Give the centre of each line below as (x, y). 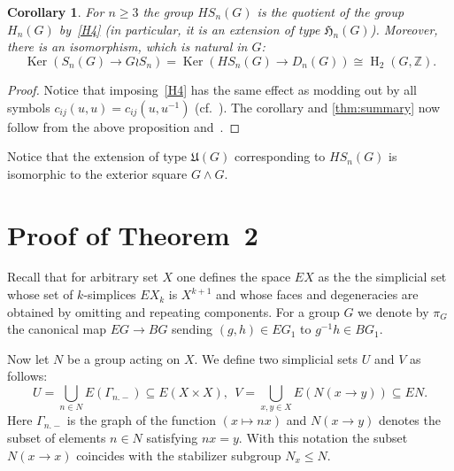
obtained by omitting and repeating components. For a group (173, 311)
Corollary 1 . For (56, 12)
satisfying (172, 437)
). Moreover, (404, 29)
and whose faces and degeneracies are (317, 294)
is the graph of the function (141, 420)
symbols (29, 107)
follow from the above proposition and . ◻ (124, 126)
